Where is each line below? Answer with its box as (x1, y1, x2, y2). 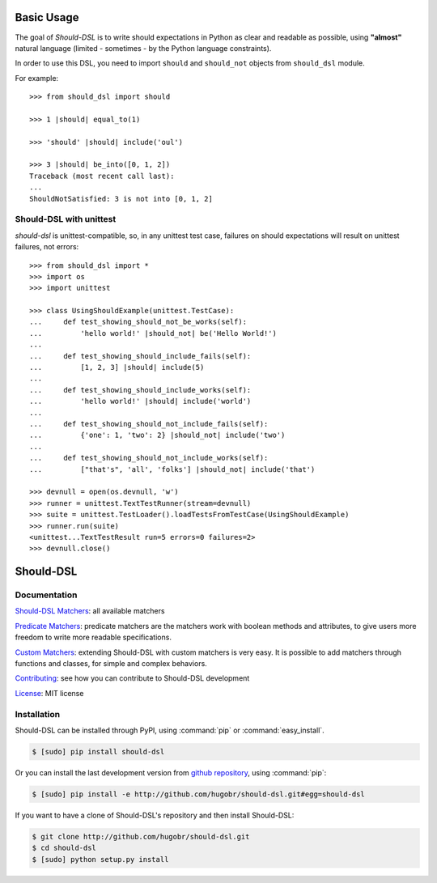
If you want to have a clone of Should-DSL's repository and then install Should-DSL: (15, 810, 295, 820)
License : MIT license (15, 688, 84, 698)
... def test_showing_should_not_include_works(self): (29, 453, 269, 463)
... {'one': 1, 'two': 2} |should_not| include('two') (29, 431, 286, 440)
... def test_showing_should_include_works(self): (29, 385, 252, 394)
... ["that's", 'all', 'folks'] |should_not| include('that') (29, 465, 316, 473)
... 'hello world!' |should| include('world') (29, 397, 252, 406)
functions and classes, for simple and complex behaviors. (15, 659, 208, 668)
